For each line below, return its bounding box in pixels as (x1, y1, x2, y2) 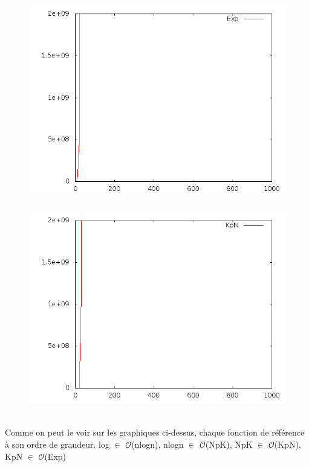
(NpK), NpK (205, 437, 253, 450)
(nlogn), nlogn (131, 437, 184, 450)
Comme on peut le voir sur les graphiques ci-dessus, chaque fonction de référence (5, 426, 305, 439)
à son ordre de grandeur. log (5, 437, 109, 450)
